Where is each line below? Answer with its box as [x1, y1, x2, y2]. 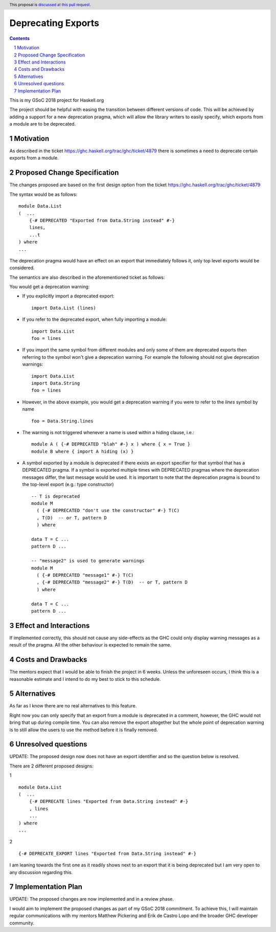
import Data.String [31, 380, 80, 386]
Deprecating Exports [9, 17, 100, 29]
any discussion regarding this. [9, 869, 73, 875]
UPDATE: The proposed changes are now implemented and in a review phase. [9, 896, 174, 902]
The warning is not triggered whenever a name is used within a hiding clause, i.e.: [22, 429, 194, 435]
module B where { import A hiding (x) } [31, 449, 134, 454]
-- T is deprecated [31, 493, 80, 499]
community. [9, 920, 34, 926]
